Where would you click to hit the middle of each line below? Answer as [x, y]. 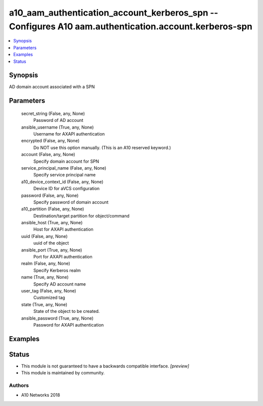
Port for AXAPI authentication [63, 257]
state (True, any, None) [44, 304]
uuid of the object [51, 243]
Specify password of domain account [71, 202]
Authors [19, 386]
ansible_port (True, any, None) [52, 250]
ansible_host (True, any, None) [52, 223]
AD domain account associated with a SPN [52, 87]
